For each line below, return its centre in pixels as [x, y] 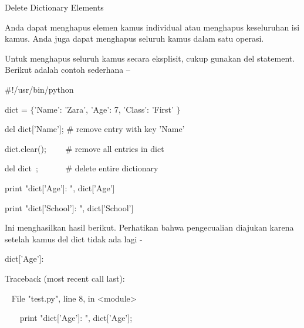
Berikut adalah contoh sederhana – [67, 70]
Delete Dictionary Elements [54, 7]
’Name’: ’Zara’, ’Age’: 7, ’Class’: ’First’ [104, 109]
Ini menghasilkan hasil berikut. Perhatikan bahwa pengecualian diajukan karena [149, 227]
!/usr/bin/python [43, 89]
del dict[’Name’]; [34, 129]
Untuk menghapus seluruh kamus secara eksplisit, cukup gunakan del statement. [150, 58]
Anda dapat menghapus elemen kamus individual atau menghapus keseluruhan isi [152, 27]
